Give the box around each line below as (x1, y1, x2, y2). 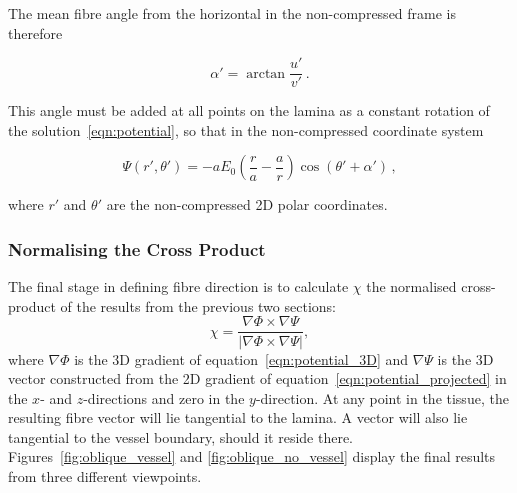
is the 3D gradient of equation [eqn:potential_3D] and (74, 348, 409, 369)
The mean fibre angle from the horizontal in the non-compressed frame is (8, 3, 457, 23)
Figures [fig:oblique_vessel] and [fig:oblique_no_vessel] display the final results (8, 446, 496, 467)
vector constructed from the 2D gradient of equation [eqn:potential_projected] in (8, 368, 507, 389)
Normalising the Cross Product (8, 236, 266, 261)
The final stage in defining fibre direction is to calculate (8, 276, 349, 297)
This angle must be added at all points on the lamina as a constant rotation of (8, 100, 490, 121)
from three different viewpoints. (8, 466, 202, 487)
